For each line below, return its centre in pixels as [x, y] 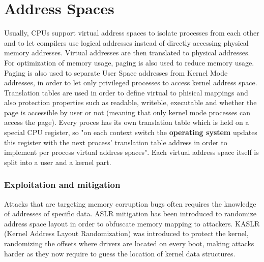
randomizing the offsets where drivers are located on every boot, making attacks [129, 243]
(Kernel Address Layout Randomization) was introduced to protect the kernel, [126, 233]
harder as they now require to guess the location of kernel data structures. [120, 253]
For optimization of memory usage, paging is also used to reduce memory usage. [129, 62]
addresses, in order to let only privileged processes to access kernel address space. [131, 83]
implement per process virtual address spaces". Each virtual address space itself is [131, 152]
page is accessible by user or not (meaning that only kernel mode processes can [127, 112]
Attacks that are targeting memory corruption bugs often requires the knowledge [130, 203]
